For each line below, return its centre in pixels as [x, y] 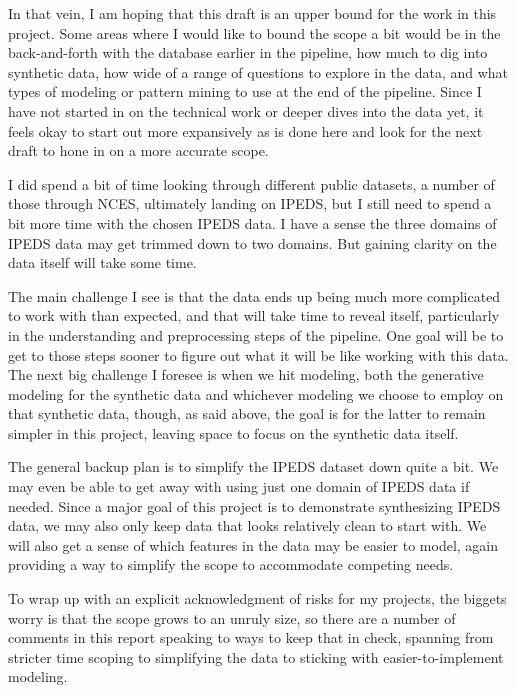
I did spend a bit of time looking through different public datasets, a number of [251, 183]
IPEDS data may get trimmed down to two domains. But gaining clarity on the [252, 242]
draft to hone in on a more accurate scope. [138, 150]
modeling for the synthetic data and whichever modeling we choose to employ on [256, 393]
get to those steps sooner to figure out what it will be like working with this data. [258, 354]
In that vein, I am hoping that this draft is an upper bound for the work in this [252, 13]
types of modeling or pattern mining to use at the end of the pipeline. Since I [245, 91]
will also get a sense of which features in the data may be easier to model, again [253, 544]
